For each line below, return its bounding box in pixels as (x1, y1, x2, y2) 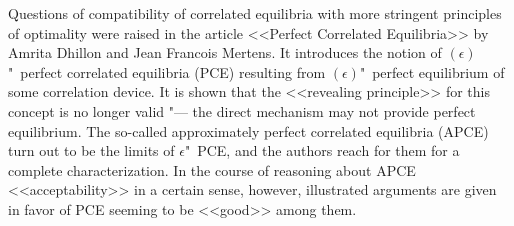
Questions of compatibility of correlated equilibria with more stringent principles (8, 3, 502, 23)
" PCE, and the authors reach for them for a (184, 140, 460, 161)
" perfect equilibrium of (359, 61, 505, 82)
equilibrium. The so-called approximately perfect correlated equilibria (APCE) (8, 120, 489, 141)
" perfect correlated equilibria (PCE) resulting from (8, 61, 326, 82)
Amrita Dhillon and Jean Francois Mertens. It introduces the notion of (8, 42, 442, 63)
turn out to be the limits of (8, 140, 175, 161)
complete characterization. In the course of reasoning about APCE (8, 159, 416, 180)
